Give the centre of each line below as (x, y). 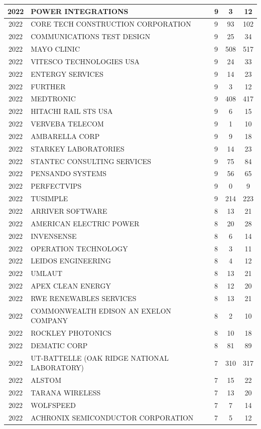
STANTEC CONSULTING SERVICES (91, 161)
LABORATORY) (57, 368)
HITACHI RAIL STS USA (72, 111)
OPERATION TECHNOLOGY (79, 248)
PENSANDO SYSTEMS (69, 173)
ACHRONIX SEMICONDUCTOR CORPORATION (112, 417)
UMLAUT (47, 273)
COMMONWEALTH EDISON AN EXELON (101, 310)
